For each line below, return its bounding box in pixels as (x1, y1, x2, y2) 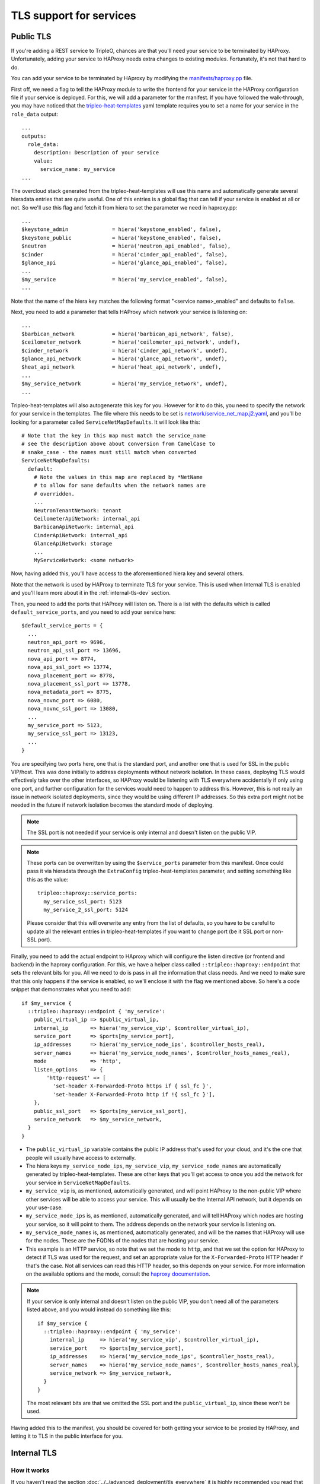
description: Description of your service (33, 149, 159, 156)
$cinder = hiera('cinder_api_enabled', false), (21, 251, 228, 258)
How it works (11, 1466, 50, 1475)
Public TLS (11, 31, 52, 42)
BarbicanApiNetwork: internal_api (33, 524, 135, 531)
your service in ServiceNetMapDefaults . (25, 1179, 131, 1186)
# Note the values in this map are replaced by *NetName (33, 474, 203, 481)
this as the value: (27, 876, 69, 883)
